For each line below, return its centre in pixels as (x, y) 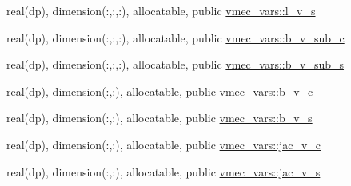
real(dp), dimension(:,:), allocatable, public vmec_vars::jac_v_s (164, 171)
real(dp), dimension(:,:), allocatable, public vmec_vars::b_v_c (160, 91)
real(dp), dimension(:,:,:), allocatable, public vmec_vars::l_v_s (161, 10)
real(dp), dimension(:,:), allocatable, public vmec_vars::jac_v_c (164, 144)
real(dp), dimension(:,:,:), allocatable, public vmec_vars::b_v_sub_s (175, 64)
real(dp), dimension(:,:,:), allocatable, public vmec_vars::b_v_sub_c (175, 37)
